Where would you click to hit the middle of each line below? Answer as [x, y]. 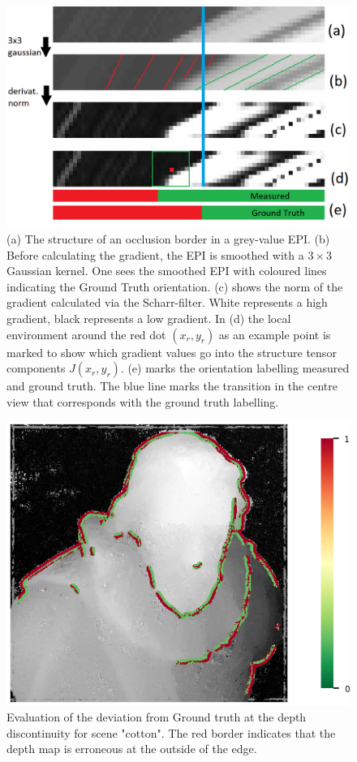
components [36, 368]
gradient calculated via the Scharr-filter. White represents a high [167, 302]
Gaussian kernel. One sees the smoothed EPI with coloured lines [167, 271]
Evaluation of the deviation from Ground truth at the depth [157, 717]
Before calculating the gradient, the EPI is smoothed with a [155, 254]
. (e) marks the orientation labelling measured [235, 368]
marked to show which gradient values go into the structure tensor [172, 352]
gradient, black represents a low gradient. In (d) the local [149, 319]
